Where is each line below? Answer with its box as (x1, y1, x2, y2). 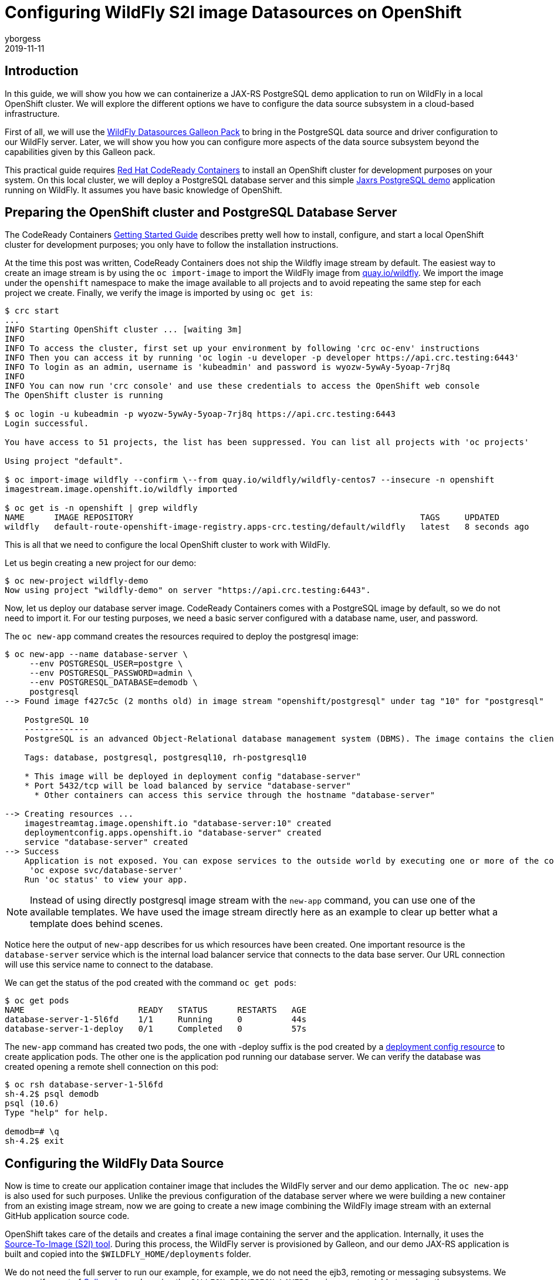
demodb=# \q (5, 1127, 59, 1137)
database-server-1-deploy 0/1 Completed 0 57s (5, 1024, 307, 1034)
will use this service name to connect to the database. (5, 959, 214, 970)
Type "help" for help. (5, 1108, 109, 1118)
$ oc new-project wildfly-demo (5, 576, 148, 586)
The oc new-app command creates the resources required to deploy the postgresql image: (5, 631, 359, 642)
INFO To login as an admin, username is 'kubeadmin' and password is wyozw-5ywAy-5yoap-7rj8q (5, 362, 450, 372)
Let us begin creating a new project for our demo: (5, 558, 197, 568)
